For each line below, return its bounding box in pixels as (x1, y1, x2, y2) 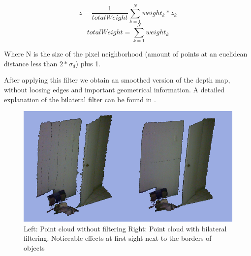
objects (24, 242, 45, 253)
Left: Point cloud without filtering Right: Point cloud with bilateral (24, 223, 227, 233)
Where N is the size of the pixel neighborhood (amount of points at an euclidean (4, 49, 248, 59)
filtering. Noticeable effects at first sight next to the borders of (24, 233, 212, 243)
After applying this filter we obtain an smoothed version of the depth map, (4, 75, 230, 85)
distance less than (4, 58, 58, 68)
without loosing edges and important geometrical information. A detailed (4, 85, 224, 95)
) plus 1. (75, 58, 101, 68)
